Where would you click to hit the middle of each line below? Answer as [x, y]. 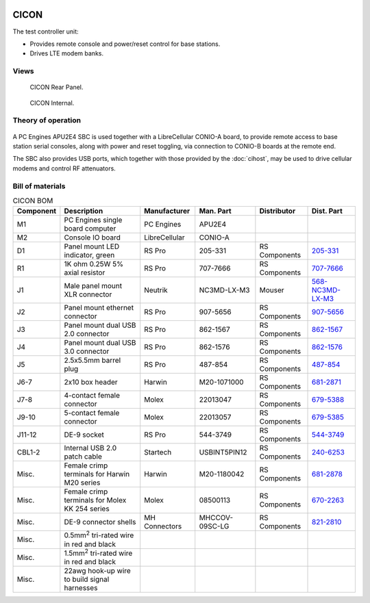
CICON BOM [33, 201]
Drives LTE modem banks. [67, 53]
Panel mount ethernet [99, 308]
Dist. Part [327, 211]
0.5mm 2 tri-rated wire [99, 535]
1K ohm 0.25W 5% [94, 264]
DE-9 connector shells [100, 522]
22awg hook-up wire [98, 570]
